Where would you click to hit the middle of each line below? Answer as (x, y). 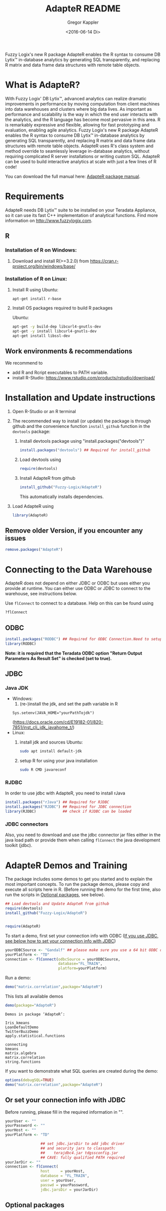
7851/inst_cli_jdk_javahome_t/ (42, 727)
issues (16, 538)
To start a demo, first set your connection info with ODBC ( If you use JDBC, (82, 936)
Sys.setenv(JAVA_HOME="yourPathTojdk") (53, 713)
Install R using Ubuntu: (35, 290)
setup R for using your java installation (59, 761)
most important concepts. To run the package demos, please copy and (77, 884)
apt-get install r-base (37, 299)
